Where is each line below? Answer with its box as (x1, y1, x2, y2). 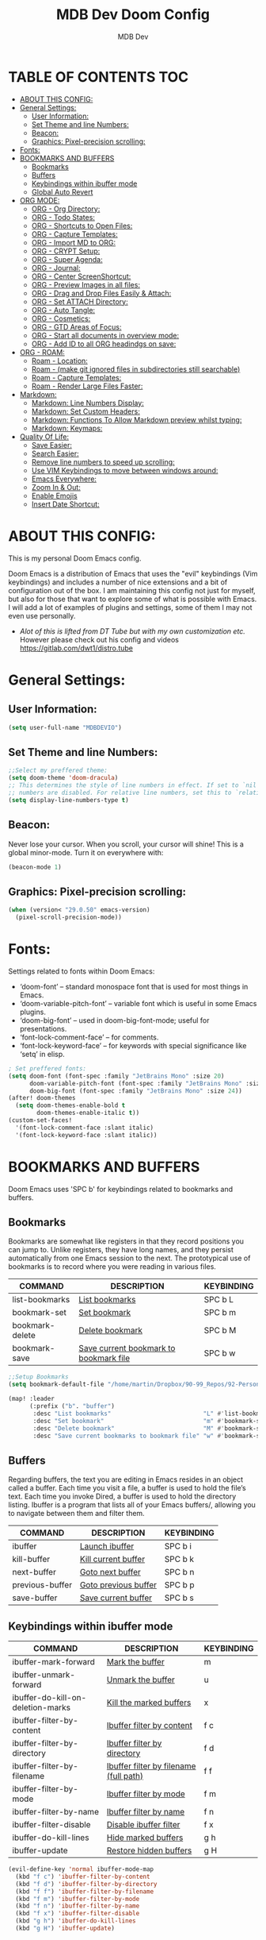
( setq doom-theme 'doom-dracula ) (8, 774, 119, 782)
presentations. (19, 1024, 67, 1033)
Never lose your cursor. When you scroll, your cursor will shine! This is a (8, 839, 244, 849)
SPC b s (164, 1592, 194, 1603)
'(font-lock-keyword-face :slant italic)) (15, 1131, 158, 1139)
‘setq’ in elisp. (19, 1049, 65, 1059)
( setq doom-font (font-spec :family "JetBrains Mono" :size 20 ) (8, 1072, 225, 1080)
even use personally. (8, 611, 76, 620)
